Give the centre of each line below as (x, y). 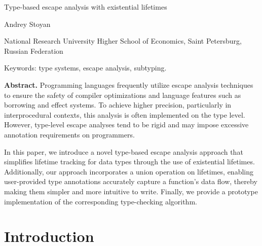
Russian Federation (34, 50)
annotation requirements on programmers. (69, 134)
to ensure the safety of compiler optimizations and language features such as (123, 95)
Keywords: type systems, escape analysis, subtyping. (85, 68)
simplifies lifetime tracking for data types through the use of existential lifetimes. (129, 162)
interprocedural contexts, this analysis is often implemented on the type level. (125, 114)
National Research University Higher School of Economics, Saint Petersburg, (123, 41)
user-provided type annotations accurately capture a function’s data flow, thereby (131, 181)
